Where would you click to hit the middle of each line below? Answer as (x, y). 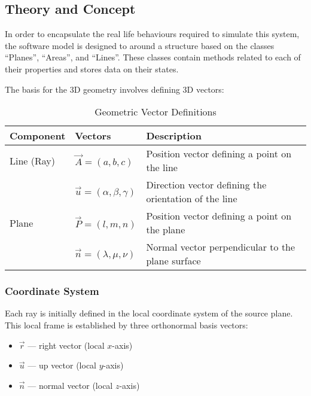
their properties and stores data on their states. (92, 68)
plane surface (173, 261)
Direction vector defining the (206, 185)
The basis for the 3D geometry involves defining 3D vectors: (115, 89)
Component (38, 136)
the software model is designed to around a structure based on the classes (140, 45)
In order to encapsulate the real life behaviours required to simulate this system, (152, 34)
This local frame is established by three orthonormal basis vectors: (126, 325)
